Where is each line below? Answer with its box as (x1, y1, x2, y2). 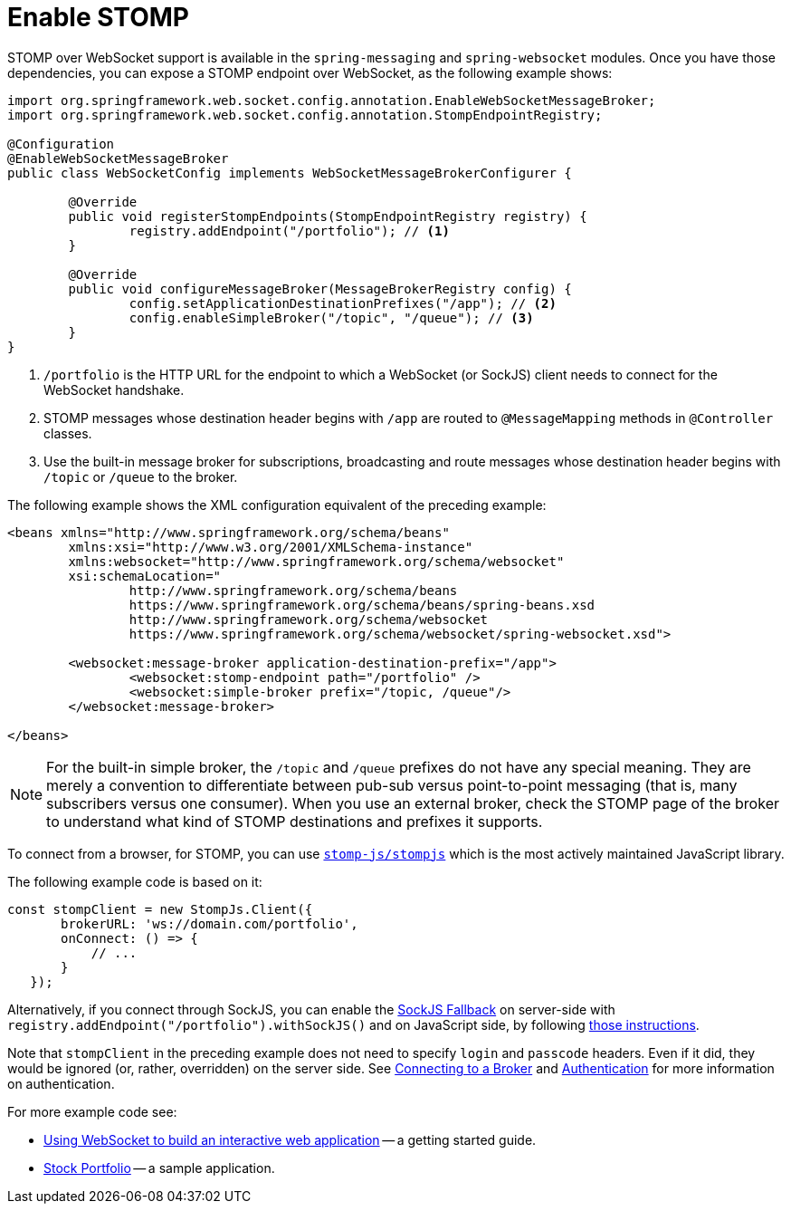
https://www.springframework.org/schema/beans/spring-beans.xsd (129, 597, 596, 612)
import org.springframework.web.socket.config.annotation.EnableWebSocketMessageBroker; (7, 92, 656, 108)
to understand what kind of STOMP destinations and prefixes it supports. (46, 812, 543, 831)
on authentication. (7, 1075, 115, 1091)
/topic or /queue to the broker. (43, 468, 238, 485)
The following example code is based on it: (7, 873, 262, 889)
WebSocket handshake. (43, 381, 185, 398)
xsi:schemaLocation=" (68, 568, 222, 583)
